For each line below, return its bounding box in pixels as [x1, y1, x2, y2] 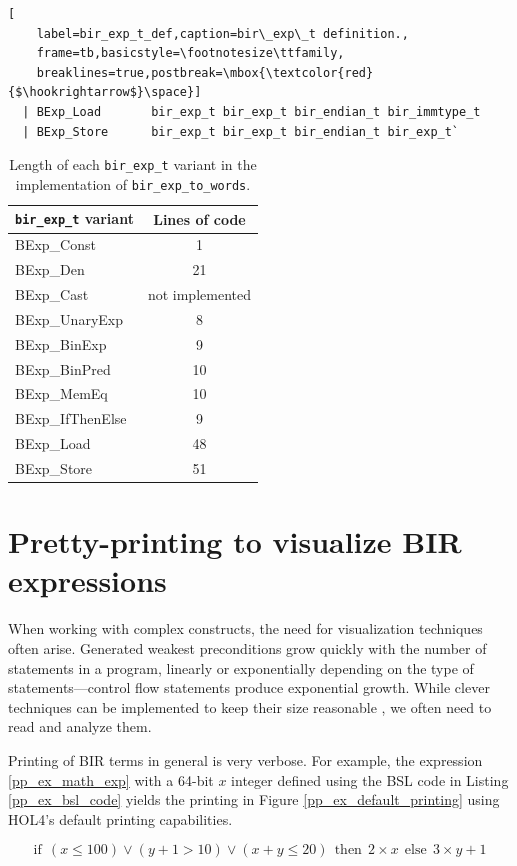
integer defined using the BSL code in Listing [231, 769, 509, 790]
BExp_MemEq [15, 383, 108, 404]
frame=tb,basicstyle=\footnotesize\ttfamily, [36, 46, 345, 61]
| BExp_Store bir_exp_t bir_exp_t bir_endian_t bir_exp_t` [22, 124, 460, 139]
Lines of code [153, 208, 246, 229]
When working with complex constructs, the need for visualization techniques [8, 618, 483, 639]
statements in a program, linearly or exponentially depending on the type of [8, 657, 474, 678]
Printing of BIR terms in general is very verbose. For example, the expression [8, 749, 483, 770]
